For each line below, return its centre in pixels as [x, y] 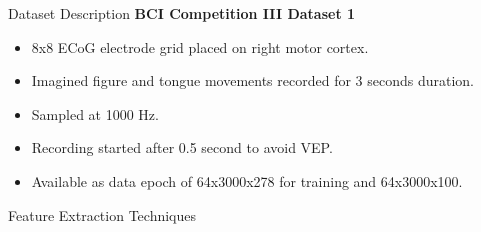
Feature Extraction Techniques [102, 214]
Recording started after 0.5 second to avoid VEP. [182, 147]
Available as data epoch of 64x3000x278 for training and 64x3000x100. [247, 180]
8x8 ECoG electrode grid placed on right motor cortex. [200, 46]
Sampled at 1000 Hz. [95, 113]
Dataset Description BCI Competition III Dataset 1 [182, 13]
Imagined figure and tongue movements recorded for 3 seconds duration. [252, 80]
